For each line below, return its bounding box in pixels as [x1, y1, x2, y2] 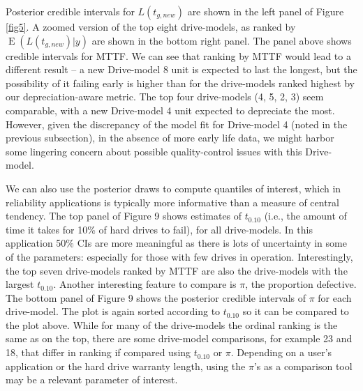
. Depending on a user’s [230, 345, 332, 360]
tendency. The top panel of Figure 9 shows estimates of [6, 208, 242, 223]
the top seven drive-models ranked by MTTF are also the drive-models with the [6, 263, 348, 277]
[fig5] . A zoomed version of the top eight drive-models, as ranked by [6, 20, 296, 33]
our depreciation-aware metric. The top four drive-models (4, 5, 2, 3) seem [6, 89, 324, 104]
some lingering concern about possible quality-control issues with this [6, 144, 302, 158]
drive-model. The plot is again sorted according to [6, 304, 221, 319]
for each [318, 290, 352, 305]
